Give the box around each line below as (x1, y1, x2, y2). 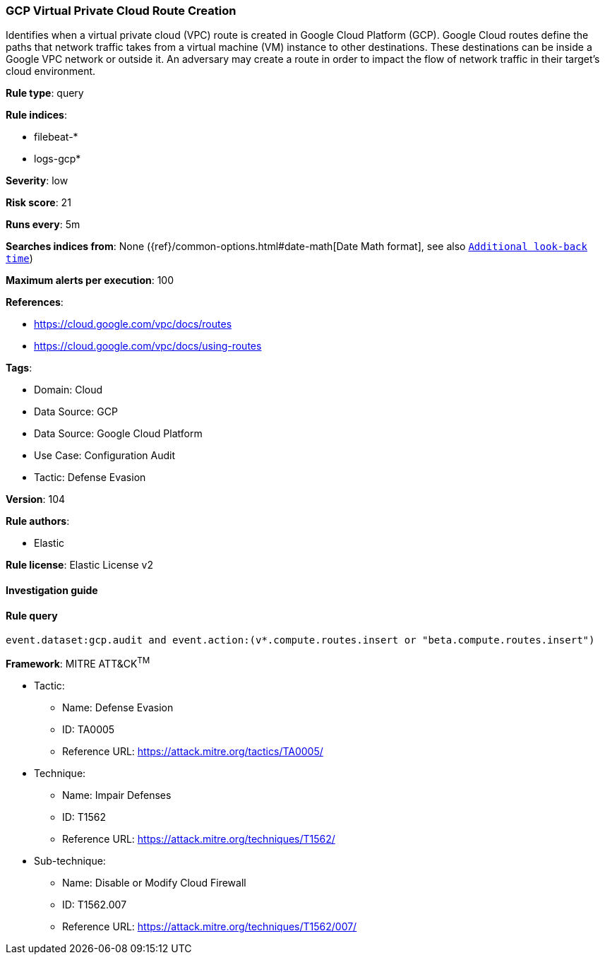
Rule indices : (6, 109, 67, 122)
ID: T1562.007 (62, 898, 127, 911)
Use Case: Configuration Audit (34, 449, 176, 462)
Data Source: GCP (34, 405, 118, 418)
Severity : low (6, 174, 68, 187)
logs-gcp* (34, 153, 81, 165)
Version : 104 (6, 493, 66, 506)
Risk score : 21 (6, 196, 71, 209)
